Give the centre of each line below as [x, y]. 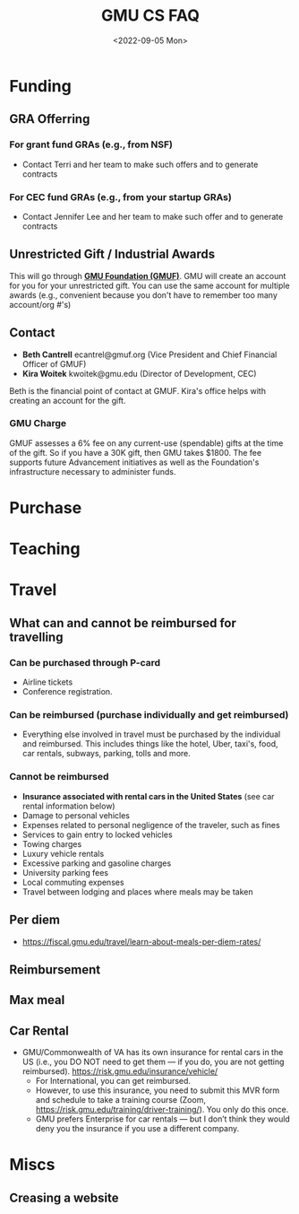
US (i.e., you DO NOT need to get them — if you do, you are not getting [153, 1062]
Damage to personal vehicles [76, 815]
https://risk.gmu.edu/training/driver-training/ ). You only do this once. [162, 1110]
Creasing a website [64, 1197]
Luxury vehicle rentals [63, 853]
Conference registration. [68, 692]
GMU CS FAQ [150, 16]
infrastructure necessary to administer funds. [93, 471]
